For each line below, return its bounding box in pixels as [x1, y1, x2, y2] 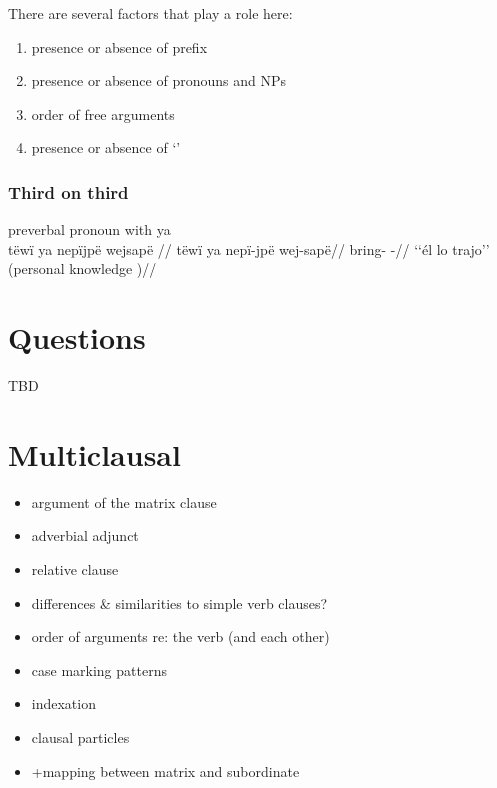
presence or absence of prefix [31, 36, 208, 57]
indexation [31, 693, 96, 714]
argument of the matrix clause [31, 491, 217, 512]
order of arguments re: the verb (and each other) [31, 626, 330, 647]
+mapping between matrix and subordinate [31, 760, 300, 781]
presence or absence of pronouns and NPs [31, 70, 286, 91]
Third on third [8, 179, 129, 204]
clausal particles [31, 726, 130, 747]
